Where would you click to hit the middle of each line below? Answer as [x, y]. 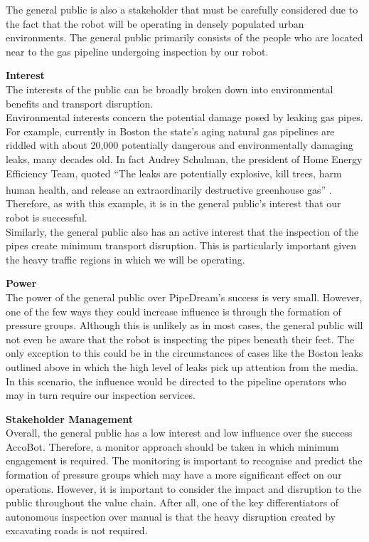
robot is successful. [47, 217]
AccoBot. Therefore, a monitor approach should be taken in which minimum [172, 446]
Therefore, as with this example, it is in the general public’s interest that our [173, 203]
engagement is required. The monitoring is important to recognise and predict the [184, 460]
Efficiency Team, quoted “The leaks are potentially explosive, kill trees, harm [174, 173]
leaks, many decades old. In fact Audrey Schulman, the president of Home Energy [184, 158]
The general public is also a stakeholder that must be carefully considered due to [182, 9]
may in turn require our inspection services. [101, 395]
